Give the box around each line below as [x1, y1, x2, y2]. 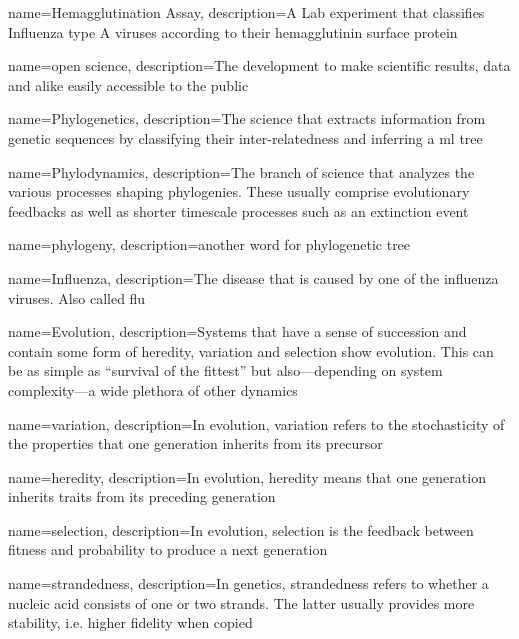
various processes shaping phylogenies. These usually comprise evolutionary [8, 181, 470, 202]
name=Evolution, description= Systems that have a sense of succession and [8, 321, 467, 342]
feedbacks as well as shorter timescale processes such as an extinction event [8, 200, 469, 221]
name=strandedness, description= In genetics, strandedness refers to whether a [8, 573, 489, 594]
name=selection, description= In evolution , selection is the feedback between [8, 519, 474, 540]
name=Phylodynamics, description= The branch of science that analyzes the [8, 161, 475, 182]
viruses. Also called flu [8, 287, 146, 308]
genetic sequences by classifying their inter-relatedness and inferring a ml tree [8, 127, 483, 148]
